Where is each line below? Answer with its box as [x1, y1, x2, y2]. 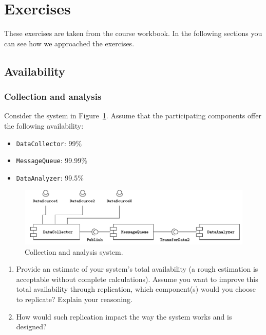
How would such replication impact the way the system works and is [16, 311, 232, 322]
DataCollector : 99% [16, 137, 82, 148]
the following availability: [4, 120, 84, 131]
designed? [16, 321, 47, 332]
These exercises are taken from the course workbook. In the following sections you [4, 28, 262, 39]
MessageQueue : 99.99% [16, 155, 87, 166]
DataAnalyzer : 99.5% [16, 172, 84, 183]
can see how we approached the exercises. [4, 38, 135, 48]
